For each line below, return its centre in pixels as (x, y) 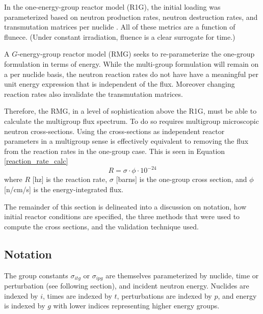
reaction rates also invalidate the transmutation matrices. (94, 94)
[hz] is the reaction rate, (70, 179)
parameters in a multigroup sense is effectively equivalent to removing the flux (126, 141)
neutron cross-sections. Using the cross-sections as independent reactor (114, 131)
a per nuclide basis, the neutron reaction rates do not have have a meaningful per (131, 74)
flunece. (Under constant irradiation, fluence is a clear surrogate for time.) (120, 36)
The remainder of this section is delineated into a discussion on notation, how (125, 206)
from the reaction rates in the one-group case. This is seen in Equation (115, 151)
